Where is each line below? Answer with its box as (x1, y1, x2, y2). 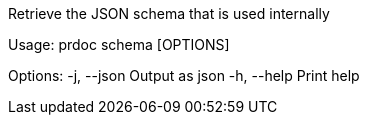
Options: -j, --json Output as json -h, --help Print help (8, 67, 360, 84)
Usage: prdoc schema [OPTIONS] (8, 36, 230, 53)
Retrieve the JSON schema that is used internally (8, 5, 330, 22)
